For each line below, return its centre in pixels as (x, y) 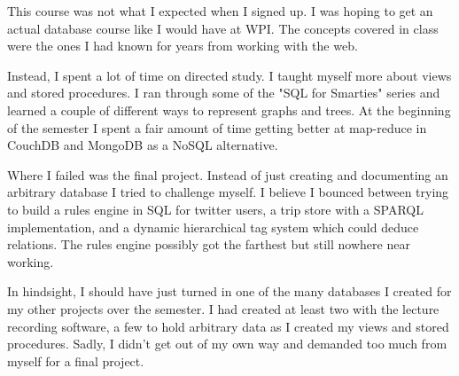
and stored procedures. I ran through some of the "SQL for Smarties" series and (224, 93)
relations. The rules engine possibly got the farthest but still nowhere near (209, 244)
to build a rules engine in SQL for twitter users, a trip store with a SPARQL (215, 209)
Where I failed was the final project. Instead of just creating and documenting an (228, 174)
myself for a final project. (76, 360)
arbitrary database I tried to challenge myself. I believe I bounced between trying (228, 192)
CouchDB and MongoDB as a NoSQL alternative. (143, 145)
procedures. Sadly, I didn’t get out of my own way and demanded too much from (227, 344)
